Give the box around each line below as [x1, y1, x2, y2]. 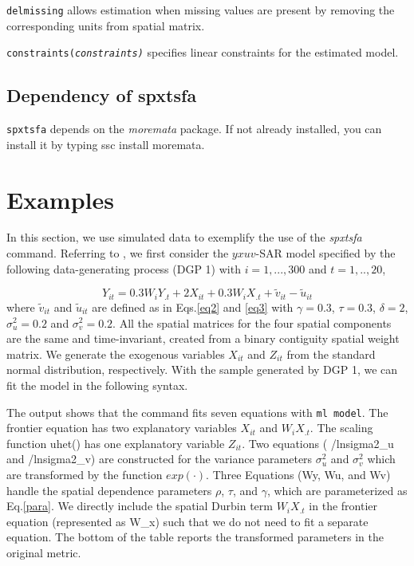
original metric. [6, 544, 81, 560]
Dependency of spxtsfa [6, 83, 197, 108]
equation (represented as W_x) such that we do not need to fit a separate [6, 513, 369, 529]
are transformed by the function [6, 466, 163, 482]
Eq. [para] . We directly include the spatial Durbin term [6, 497, 273, 514]
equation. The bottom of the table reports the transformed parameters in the [6, 529, 384, 545]
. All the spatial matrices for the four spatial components [112, 314, 392, 331]
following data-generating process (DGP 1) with [6, 260, 241, 277]
